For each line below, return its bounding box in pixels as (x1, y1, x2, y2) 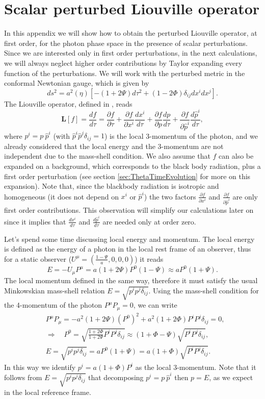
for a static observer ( (4, 253, 72, 264)
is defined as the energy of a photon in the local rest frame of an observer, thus (4, 243, 251, 254)
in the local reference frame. (4, 386, 91, 397)
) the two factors (144, 191, 196, 202)
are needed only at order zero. (102, 216, 196, 227)
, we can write (133, 300, 177, 310)
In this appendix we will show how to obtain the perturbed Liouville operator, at (4, 28, 257, 38)
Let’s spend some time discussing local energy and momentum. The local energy (4, 233, 255, 244)
